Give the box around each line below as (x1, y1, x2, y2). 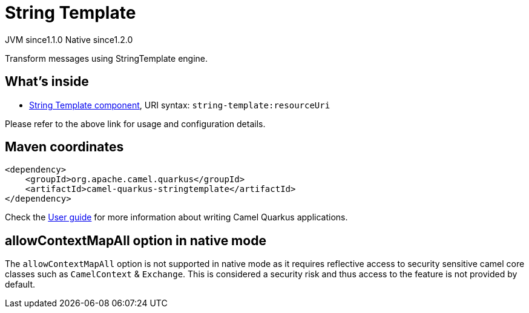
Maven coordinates (5, 139, 124, 155)
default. (5, 279, 36, 290)
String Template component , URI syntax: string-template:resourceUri (29, 99, 330, 110)
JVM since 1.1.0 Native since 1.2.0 (5, 34, 133, 45)
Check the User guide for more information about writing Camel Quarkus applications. (5, 212, 348, 223)
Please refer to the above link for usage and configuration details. (5, 118, 266, 129)
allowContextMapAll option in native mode (5, 232, 266, 248)
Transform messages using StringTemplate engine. (5, 53, 208, 64)
